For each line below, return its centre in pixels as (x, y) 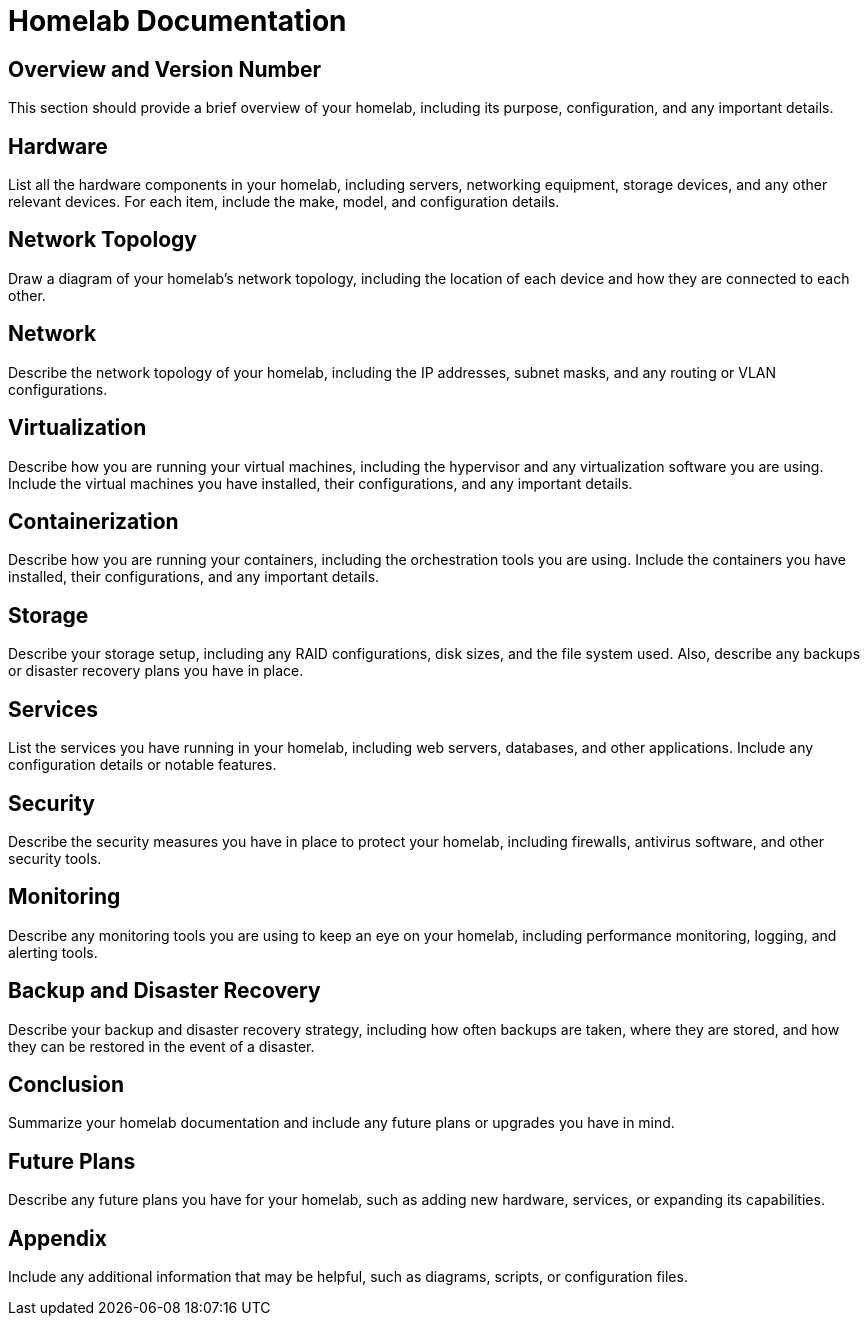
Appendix (57, 1238)
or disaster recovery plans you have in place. (156, 671)
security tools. (55, 858)
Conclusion (66, 1085)
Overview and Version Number (164, 69)
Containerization (93, 521)
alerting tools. (53, 952)
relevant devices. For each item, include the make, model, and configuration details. (284, 202)
